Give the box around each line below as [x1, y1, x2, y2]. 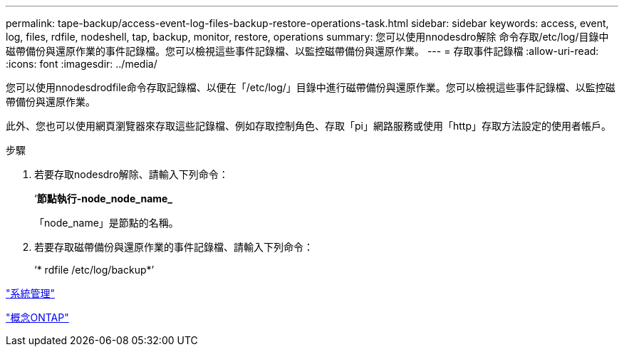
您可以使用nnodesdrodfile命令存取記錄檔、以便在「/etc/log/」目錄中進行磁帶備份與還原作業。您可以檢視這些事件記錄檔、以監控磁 [6, 81, 615, 93]
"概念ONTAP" [6, 311, 69, 323]
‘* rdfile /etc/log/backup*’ [34, 264, 155, 276]
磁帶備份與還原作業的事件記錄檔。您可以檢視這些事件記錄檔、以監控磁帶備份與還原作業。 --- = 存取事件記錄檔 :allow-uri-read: [6, 45, 599, 57]
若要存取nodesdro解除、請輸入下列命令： [34, 168, 229, 180]
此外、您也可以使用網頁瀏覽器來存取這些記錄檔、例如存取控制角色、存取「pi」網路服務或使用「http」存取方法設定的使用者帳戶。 [6, 120, 611, 132]
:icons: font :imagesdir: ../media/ [6, 58, 157, 70]
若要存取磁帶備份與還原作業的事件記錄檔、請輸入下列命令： [34, 241, 313, 253]
